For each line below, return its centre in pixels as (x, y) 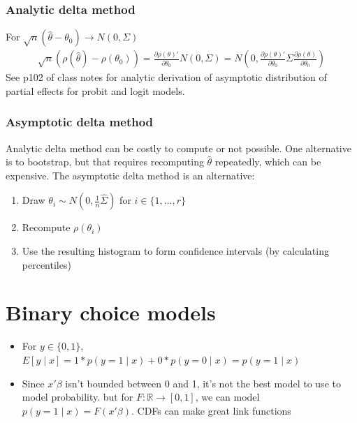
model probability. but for (78, 397)
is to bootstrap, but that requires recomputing (105, 162)
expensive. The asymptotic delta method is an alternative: (130, 175)
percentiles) (46, 264)
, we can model (227, 397)
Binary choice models (111, 312)
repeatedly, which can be (268, 162)
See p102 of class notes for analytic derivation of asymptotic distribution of (166, 77)
